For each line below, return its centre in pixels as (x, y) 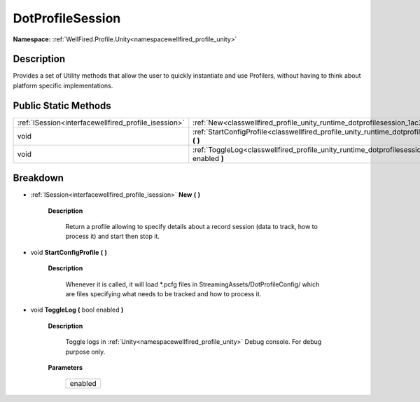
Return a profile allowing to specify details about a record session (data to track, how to (191, 227)
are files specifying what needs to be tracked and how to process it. (163, 294)
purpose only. (85, 352)
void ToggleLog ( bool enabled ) (77, 310)
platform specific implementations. (63, 85)
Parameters (65, 367)
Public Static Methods (62, 105)
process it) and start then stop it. (113, 236)
